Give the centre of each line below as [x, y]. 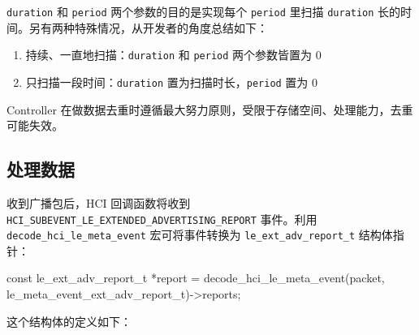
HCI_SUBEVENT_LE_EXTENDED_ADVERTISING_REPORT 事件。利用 [162, 219]
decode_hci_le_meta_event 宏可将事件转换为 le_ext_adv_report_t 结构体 [200, 235]
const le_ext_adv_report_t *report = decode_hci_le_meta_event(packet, [196, 278]
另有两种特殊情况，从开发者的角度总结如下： [148, 27]
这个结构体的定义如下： [69, 321]
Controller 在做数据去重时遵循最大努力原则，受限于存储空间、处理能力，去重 [210, 109]
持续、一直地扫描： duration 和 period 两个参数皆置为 [169, 55]
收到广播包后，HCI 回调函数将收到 [99, 202]
